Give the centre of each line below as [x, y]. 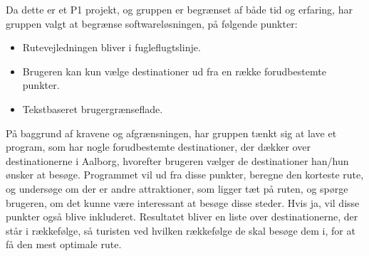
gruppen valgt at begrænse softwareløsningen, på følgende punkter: [152, 23]
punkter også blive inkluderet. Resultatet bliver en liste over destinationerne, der [182, 217]
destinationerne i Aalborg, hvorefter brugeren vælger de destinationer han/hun [177, 160]
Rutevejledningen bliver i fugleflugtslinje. [111, 47]
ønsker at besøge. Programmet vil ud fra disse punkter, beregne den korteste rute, [185, 175]
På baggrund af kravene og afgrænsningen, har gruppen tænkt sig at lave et [171, 133]
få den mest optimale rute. [64, 244]
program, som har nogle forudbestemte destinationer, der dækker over [158, 147]
